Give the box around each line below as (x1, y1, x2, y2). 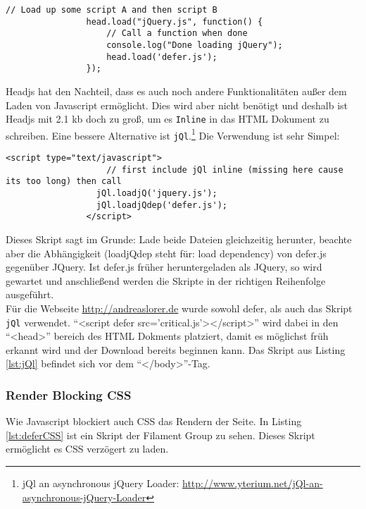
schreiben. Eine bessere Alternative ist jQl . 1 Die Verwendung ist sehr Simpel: (6, 125, 340, 142)
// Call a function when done (106, 28, 248, 39)
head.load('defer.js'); (106, 51, 217, 62)
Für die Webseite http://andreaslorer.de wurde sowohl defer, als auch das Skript (6, 301, 353, 315)
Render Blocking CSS (6, 386, 132, 403)
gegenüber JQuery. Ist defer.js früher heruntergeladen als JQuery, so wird (6, 259, 322, 274)
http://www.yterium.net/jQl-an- (182, 476, 323, 491)
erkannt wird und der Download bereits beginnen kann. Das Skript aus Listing (6, 342, 346, 357)
